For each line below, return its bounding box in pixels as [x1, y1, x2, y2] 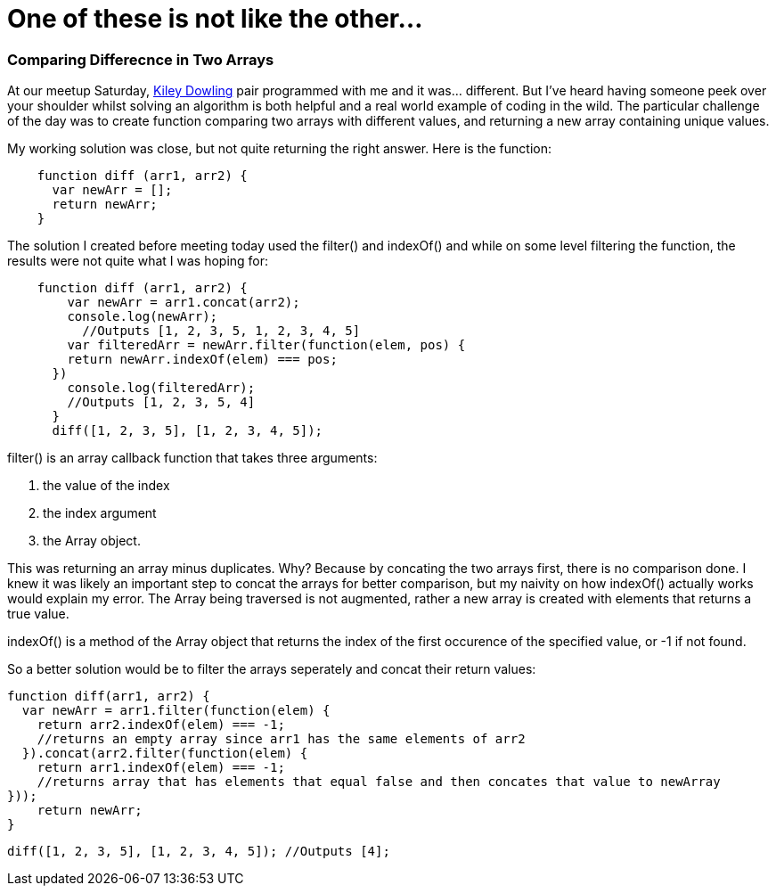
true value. [7, 606, 69, 622]
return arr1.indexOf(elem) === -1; [37, 760, 285, 775]
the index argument [43, 505, 157, 521]
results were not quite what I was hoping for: [7, 253, 269, 269]
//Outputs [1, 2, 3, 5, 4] [67, 395, 256, 410]
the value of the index [43, 478, 170, 494]
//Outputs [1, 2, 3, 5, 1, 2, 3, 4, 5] [82, 324, 361, 339]
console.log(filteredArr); [67, 381, 256, 396]
